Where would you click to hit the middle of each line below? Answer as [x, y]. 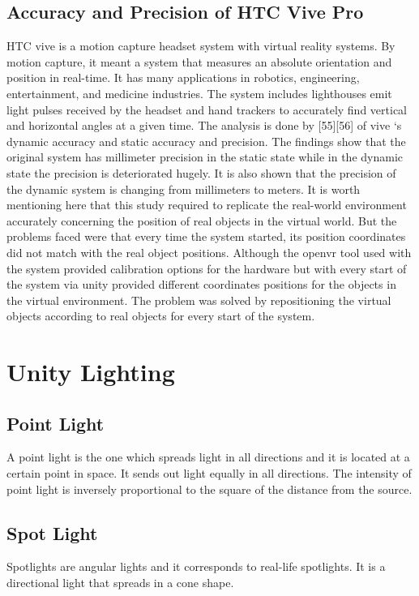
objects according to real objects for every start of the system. [161, 316]
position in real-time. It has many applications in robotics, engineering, [183, 77]
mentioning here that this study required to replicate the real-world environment [207, 205]
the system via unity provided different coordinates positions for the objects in [201, 284]
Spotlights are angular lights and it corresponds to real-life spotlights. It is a [196, 566]
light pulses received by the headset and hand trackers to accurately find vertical [207, 109]
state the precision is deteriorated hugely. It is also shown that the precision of [201, 172]
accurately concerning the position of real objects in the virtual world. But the [202, 220]
